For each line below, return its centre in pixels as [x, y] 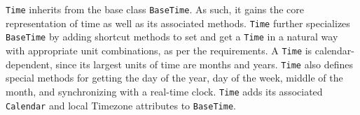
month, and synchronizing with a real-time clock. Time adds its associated [164, 91]
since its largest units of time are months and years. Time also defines [205, 64]
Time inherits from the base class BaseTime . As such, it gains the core [155, 9]
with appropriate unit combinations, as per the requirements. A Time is [159, 50]
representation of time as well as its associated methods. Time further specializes [178, 23]
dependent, [29, 64]
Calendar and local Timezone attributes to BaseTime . [121, 105]
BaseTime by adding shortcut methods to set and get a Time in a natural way [172, 37]
